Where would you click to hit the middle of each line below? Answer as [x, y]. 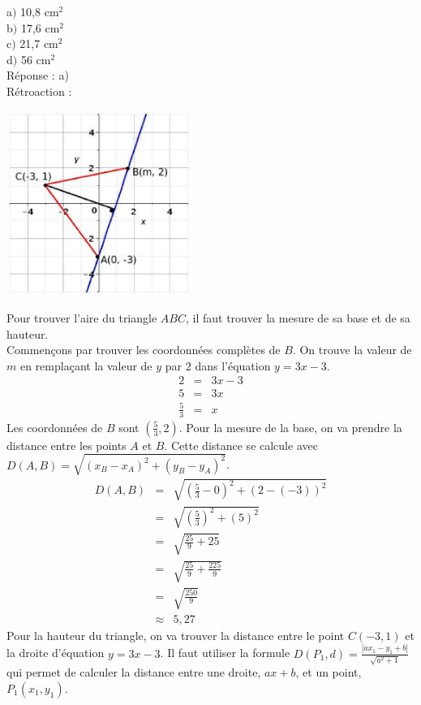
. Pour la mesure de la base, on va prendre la [290, 427]
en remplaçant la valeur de [86, 365]
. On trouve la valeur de [352, 350]
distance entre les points [67, 445]
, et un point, [329, 672]
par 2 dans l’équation [218, 365]
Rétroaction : [39, 91]
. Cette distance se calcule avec [241, 445]
